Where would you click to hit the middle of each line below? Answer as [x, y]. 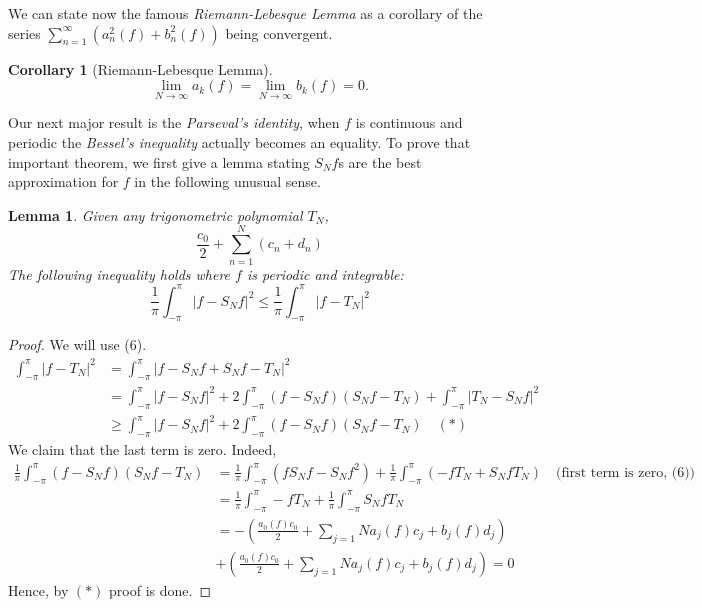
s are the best [380, 161]
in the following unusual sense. [227, 181]
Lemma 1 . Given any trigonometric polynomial [155, 214]
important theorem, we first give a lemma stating [159, 161]
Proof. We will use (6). [77, 344]
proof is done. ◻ [160, 589]
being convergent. [279, 32]
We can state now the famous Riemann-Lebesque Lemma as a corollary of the [245, 13]
